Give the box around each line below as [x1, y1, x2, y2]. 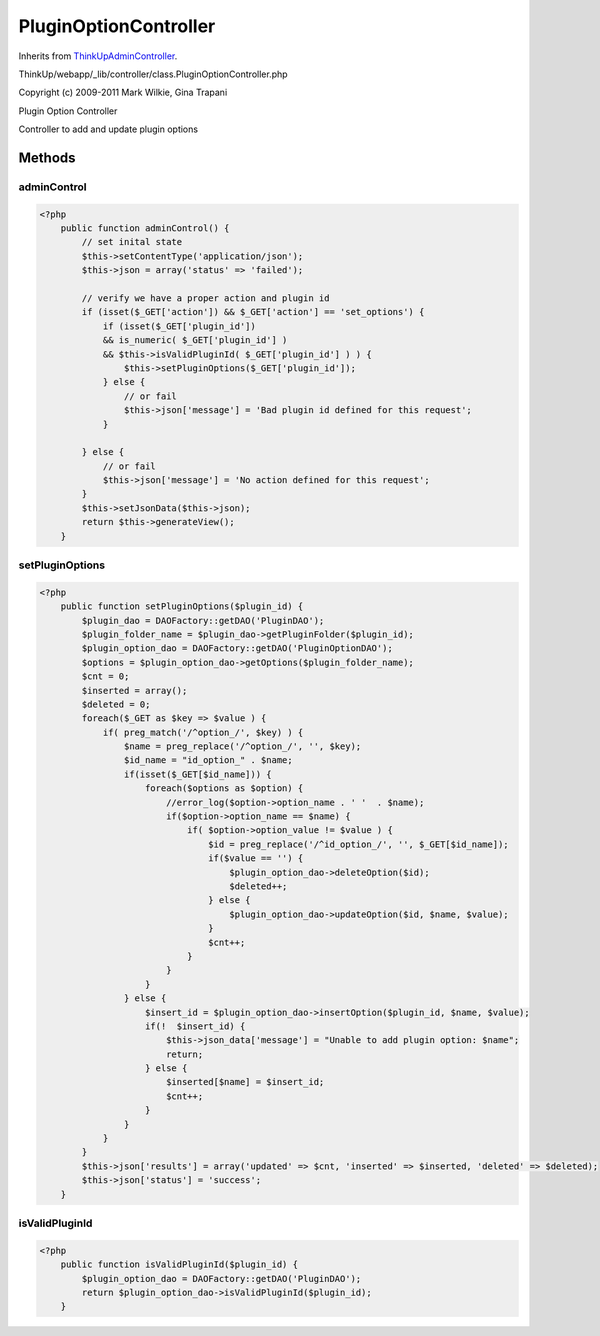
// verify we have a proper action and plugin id [81, 293, 330, 304]
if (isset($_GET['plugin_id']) [102, 320, 257, 332]
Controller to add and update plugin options [18, 123, 199, 135]
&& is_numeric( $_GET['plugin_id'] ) [102, 335, 288, 346]
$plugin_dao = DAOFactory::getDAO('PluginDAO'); [81, 615, 325, 626]
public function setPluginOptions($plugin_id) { [60, 601, 304, 612]
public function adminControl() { [60, 223, 230, 234]
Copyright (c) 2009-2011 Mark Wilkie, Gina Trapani [18, 86, 228, 99]
